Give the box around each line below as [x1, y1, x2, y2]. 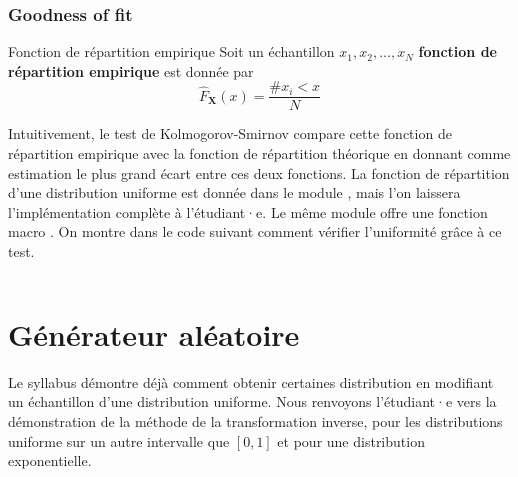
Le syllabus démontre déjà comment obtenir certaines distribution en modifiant [8, 371, 494, 392]
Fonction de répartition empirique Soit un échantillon [8, 41, 335, 62]
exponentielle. [8, 450, 92, 471]
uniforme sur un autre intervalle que [8, 430, 230, 451]
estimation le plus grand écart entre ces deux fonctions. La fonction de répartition [8, 162, 510, 183]
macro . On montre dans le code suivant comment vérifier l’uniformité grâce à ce [8, 221, 502, 242]
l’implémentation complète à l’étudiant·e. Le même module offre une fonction [8, 201, 488, 222]
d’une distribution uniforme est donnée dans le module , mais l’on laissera [8, 182, 461, 203]
